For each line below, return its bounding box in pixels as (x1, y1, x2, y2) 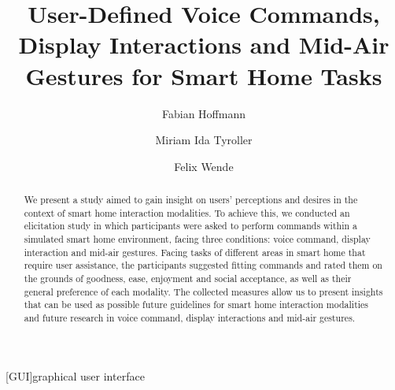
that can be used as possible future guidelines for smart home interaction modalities (24, 298, 369, 311)
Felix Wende (174, 158, 234, 174)
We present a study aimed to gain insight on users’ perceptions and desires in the (24, 193, 358, 206)
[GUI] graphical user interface (6, 367, 145, 384)
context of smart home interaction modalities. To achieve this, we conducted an (24, 206, 350, 219)
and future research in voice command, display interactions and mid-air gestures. (24, 310, 356, 324)
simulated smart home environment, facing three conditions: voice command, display (24, 232, 371, 246)
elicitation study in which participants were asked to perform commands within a (24, 219, 357, 232)
